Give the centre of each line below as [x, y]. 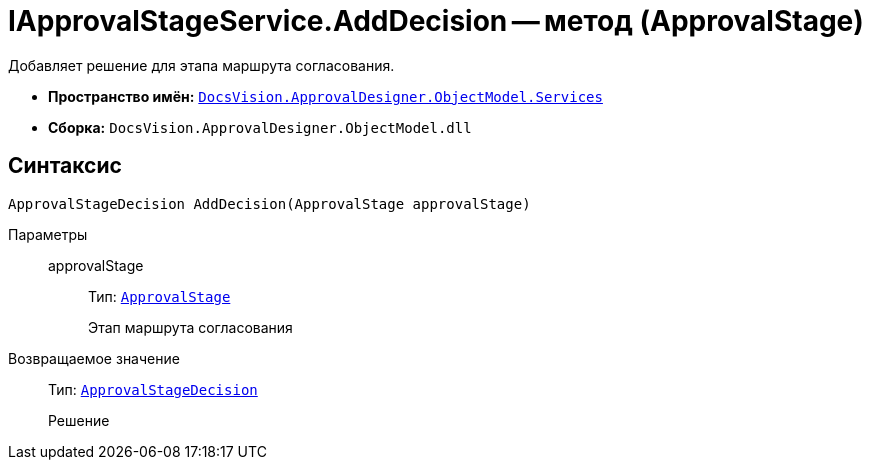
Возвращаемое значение [94, 358]
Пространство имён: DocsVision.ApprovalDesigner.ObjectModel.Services [325, 96]
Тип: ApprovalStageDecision [153, 389]
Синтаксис [65, 166]
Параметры [48, 234]
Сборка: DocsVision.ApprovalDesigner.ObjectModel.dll [260, 127]
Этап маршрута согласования [190, 327]
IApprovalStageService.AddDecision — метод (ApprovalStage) [436, 21]
